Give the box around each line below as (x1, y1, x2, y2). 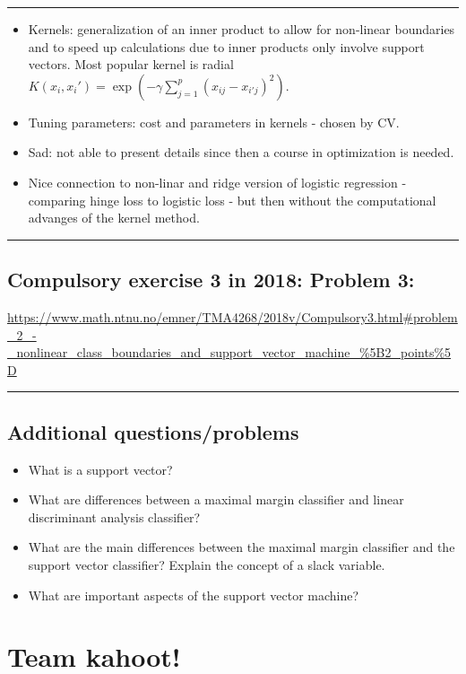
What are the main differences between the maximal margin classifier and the (28, 538, 455, 556)
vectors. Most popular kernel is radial (28, 55, 234, 74)
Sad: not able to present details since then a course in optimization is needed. (28, 143, 454, 162)
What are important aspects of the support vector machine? (28, 585, 359, 604)
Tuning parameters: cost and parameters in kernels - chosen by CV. (28, 112, 400, 131)
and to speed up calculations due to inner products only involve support (28, 37, 425, 56)
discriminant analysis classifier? (28, 507, 201, 526)
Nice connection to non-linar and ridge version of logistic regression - (28, 172, 407, 191)
